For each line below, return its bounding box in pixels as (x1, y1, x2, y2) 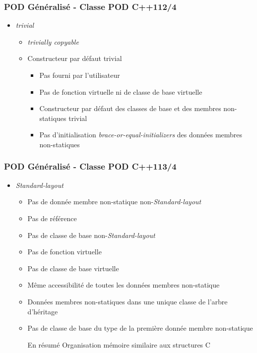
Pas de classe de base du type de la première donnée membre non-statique (27, 323, 253, 333)
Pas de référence (27, 213, 77, 223)
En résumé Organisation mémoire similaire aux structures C (27, 339, 210, 350)
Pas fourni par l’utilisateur (39, 70, 120, 80)
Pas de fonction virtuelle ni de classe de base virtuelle (39, 86, 202, 97)
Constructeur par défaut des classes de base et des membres (39, 103, 221, 114)
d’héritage (27, 306, 58, 316)
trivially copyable (27, 36, 79, 47)
